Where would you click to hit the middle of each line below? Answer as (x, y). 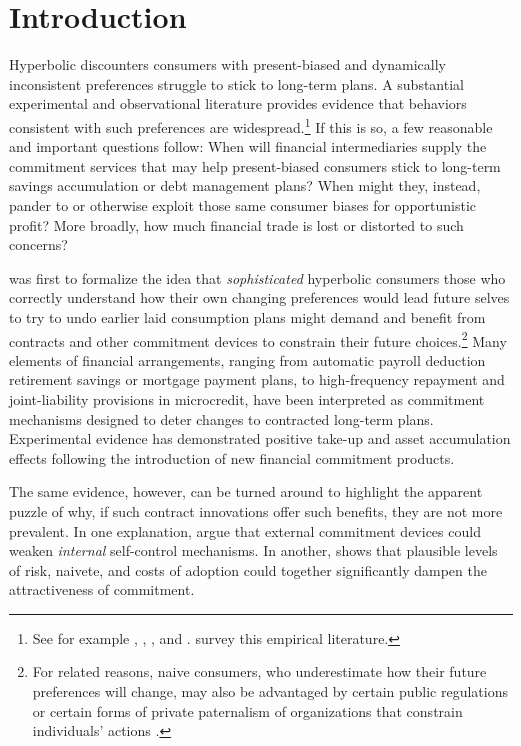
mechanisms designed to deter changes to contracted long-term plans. (221, 418)
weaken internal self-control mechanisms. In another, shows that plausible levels (253, 550)
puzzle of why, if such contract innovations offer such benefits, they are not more (256, 510)
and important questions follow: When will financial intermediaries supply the (248, 146)
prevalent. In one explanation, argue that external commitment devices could (245, 530)
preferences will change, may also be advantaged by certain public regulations (270, 691)
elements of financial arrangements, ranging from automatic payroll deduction (247, 359)
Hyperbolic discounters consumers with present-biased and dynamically (227, 64)
